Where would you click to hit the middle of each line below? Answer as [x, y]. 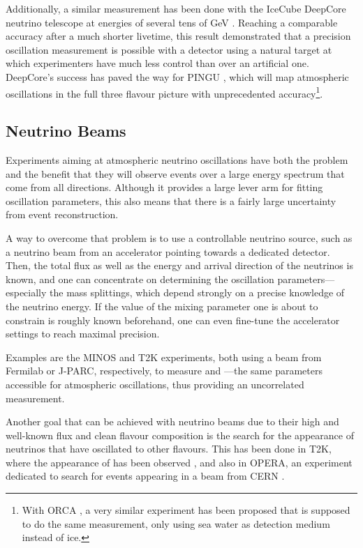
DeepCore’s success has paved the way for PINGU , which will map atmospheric [177, 76]
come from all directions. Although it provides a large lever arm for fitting [164, 187]
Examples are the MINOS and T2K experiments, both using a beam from [164, 357]
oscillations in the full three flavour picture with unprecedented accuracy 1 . [164, 92]
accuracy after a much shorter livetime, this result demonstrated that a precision [178, 36]
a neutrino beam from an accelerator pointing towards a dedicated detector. [168, 251]
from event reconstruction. [62, 214]
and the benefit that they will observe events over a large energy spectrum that [175, 173]
